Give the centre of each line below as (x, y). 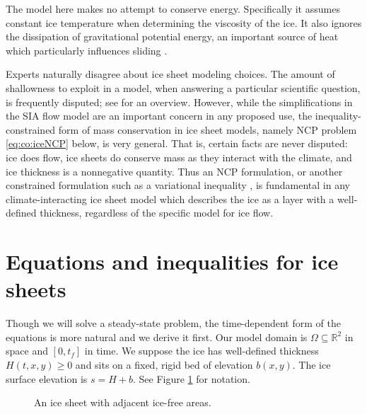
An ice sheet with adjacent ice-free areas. (123, 402)
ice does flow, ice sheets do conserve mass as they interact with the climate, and (179, 157)
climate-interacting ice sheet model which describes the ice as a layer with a (170, 199)
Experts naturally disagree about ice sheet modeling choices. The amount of (170, 74)
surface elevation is (47, 378)
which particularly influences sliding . (87, 50)
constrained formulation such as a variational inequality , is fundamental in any (178, 185)
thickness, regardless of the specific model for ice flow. (157, 213)
